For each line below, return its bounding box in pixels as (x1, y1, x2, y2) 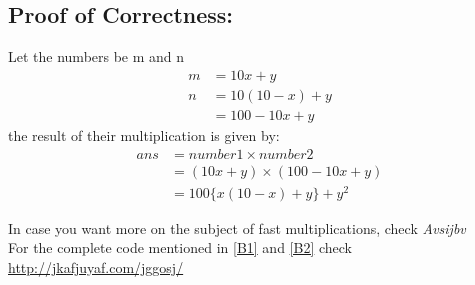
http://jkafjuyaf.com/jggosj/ (8, 256, 184, 277)
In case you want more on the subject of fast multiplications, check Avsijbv (8, 217, 466, 238)
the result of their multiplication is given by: (8, 124, 280, 145)
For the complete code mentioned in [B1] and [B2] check (8, 237, 353, 258)
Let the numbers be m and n (8, 46, 185, 67)
